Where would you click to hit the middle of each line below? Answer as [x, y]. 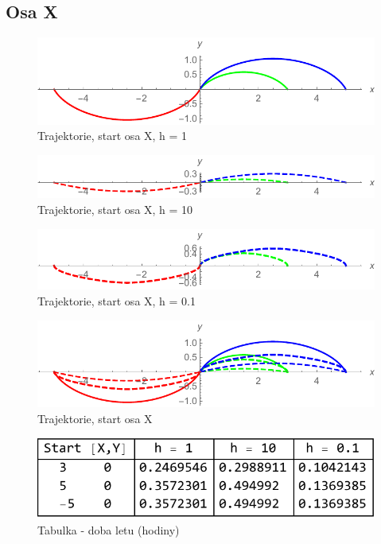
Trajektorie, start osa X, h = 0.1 [117, 300]
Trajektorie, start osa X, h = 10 [115, 209]
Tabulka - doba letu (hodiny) [109, 529]
